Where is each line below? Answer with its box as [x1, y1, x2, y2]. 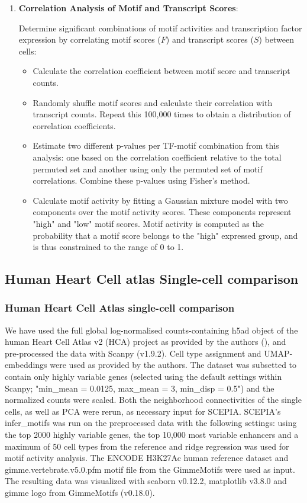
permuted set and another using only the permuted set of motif [33, 162, 263, 175]
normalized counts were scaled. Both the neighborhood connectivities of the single [5, 393, 302, 406]
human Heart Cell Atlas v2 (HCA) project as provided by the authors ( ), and [5, 335, 286, 348]
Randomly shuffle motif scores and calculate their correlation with [33, 96, 273, 108]
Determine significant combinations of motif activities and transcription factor [18, 21, 302, 34]
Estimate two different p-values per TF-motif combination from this [33, 139, 279, 152]
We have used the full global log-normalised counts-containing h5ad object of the [5, 323, 298, 336]
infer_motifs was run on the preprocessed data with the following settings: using [5, 417, 297, 429]
